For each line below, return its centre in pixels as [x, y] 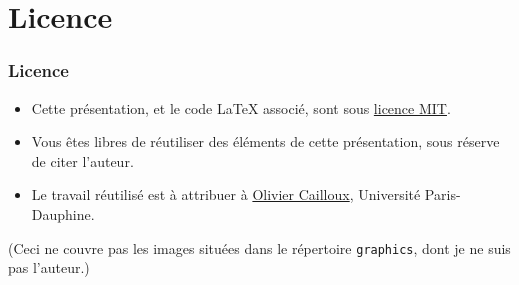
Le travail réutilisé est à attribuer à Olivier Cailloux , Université [226, 194]
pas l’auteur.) [49, 267]
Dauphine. [63, 213]
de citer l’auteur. [82, 160]
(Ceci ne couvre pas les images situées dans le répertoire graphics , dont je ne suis [259, 247]
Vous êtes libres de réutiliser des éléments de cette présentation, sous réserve [265, 141]
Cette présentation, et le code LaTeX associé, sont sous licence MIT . [241, 107]
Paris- [442, 194]
